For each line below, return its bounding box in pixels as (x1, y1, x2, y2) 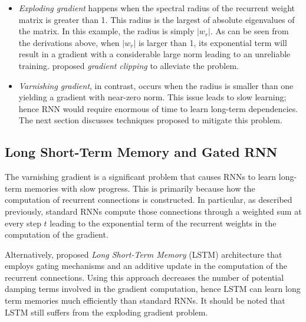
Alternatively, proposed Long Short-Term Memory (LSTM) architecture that (5, 248, 282, 260)
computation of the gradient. (5, 228, 108, 241)
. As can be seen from (210, 25, 289, 37)
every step (5, 216, 41, 229)
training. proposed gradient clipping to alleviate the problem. (18, 59, 239, 71)
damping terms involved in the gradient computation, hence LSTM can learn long (5, 282, 301, 295)
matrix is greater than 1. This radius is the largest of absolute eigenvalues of (18, 13, 295, 25)
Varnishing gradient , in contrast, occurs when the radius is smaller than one (18, 79, 294, 91)
